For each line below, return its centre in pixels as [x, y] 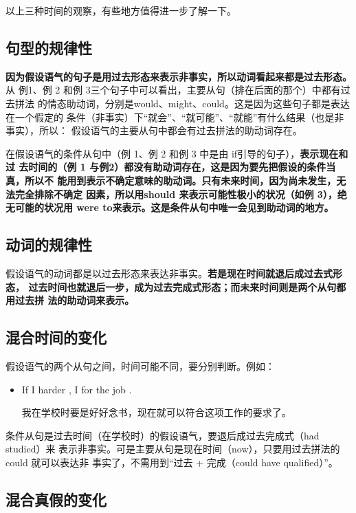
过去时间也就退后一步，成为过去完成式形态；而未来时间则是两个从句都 [187, 286]
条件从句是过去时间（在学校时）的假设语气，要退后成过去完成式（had [163, 435]
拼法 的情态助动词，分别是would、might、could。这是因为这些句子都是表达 [182, 103]
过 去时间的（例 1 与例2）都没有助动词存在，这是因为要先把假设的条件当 [171, 167]
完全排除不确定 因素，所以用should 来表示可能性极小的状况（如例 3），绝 [181, 194]
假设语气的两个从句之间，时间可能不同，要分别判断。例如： [140, 365]
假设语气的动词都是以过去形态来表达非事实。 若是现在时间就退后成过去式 [169, 273]
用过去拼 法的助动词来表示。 [70, 300]
